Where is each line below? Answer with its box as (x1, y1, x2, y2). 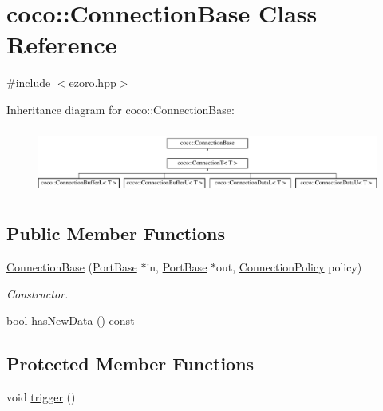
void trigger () (6, 388, 76, 405)
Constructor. (6, 285, 69, 302)
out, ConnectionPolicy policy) (216, 258, 362, 275)
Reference (6, 28, 117, 61)
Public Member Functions (6, 221, 225, 246)
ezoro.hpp (69, 74, 116, 91)
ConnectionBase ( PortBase (6, 258, 137, 275)
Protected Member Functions (6, 351, 255, 376)
